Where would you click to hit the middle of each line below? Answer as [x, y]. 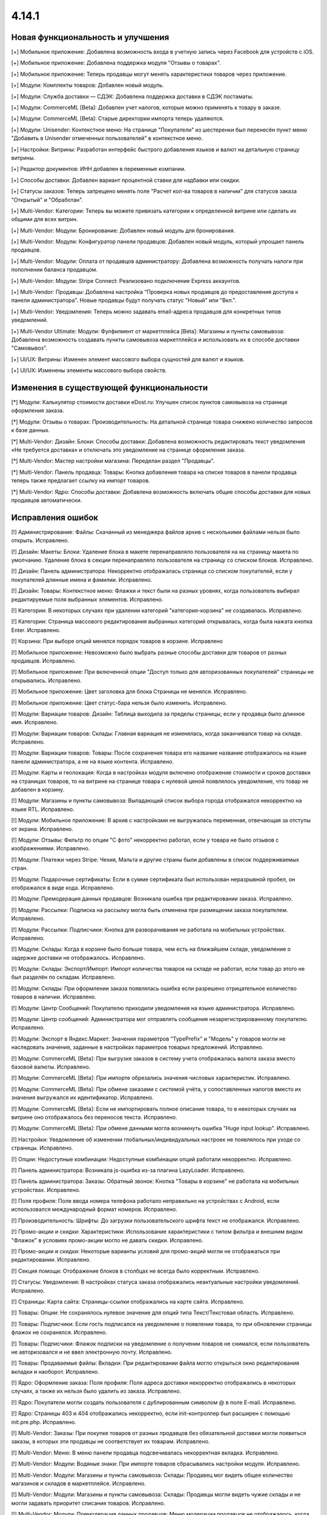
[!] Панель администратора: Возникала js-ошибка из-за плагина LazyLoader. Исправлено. [128, 1170]
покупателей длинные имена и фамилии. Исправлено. [82, 579]
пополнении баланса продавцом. [54, 270]
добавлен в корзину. [38, 790]
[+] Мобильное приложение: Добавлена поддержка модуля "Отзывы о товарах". [116, 63]
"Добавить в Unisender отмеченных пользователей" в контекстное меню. [107, 138]
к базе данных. [31, 430]
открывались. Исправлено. [46, 680]
